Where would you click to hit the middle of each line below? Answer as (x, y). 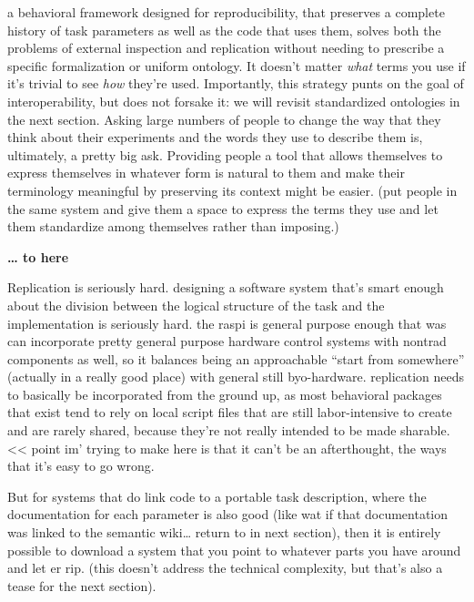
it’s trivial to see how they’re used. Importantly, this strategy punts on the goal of (236, 83)
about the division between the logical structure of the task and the (196, 305)
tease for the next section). (82, 585)
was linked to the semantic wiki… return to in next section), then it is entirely (224, 532)
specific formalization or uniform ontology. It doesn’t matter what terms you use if (237, 65)
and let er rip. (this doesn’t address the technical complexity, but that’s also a (225, 568)
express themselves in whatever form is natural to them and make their (206, 173)
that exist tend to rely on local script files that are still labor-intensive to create (230, 412)
